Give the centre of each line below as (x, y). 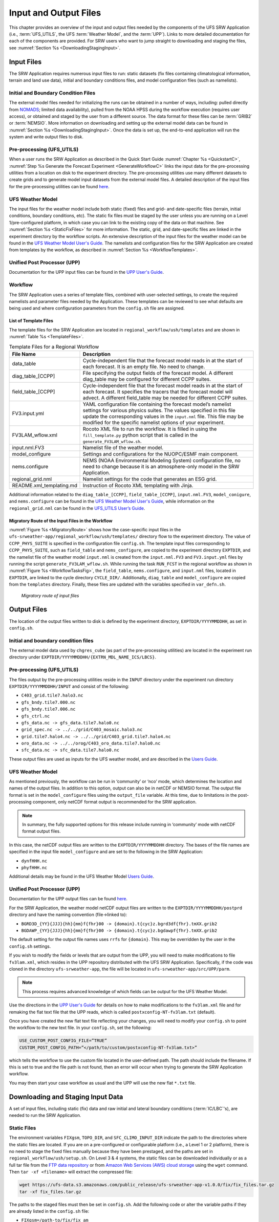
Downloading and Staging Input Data (66, 1097)
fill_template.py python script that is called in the (140, 435)
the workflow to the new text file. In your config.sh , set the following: (80, 1028)
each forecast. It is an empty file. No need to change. (144, 367)
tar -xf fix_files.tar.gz (50, 1192)
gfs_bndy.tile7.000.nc (48, 702)
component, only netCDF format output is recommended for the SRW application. (115, 802)
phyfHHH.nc (34, 867)
